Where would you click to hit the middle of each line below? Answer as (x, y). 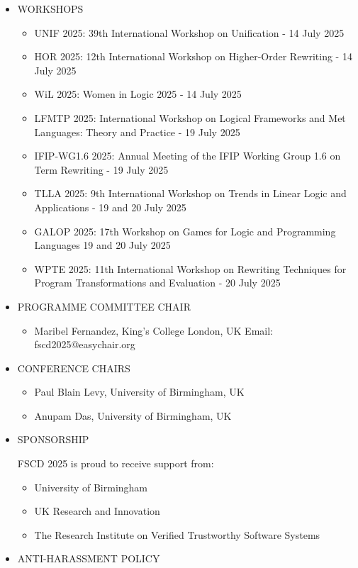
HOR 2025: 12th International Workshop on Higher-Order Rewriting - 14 (193, 56)
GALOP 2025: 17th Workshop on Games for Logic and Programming (185, 231)
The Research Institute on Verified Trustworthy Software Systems (177, 534)
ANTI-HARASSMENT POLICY (89, 558)
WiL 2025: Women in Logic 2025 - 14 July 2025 (138, 94)
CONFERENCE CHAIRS (74, 368)
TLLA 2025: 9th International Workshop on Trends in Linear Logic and (190, 193)
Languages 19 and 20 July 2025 (102, 245)
